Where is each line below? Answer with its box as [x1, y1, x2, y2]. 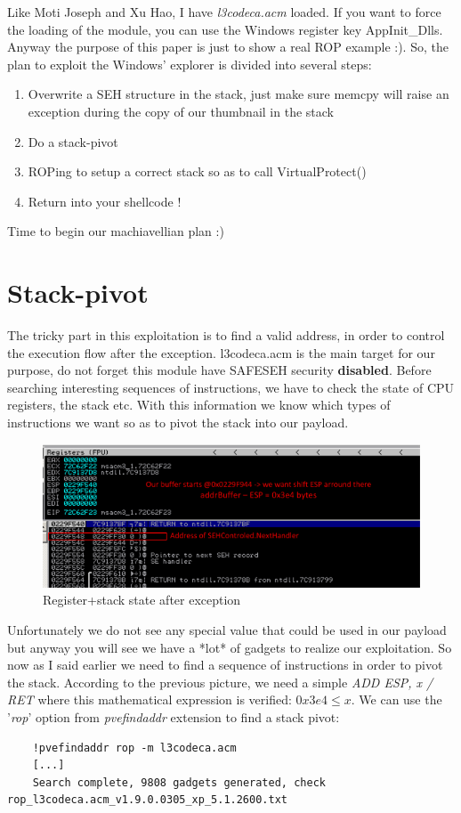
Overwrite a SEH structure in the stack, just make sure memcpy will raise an [28, 85, 449, 103]
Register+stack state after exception [43, 590, 241, 609]
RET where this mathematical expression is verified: [7, 690, 292, 709]
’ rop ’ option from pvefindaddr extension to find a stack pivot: [7, 708, 340, 726]
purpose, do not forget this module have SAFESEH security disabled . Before [7, 361, 432, 379]
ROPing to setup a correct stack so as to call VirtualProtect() [28, 162, 367, 181]
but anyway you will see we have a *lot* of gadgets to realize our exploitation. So [7, 638, 452, 656]
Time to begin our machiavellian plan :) [7, 222, 224, 240]
